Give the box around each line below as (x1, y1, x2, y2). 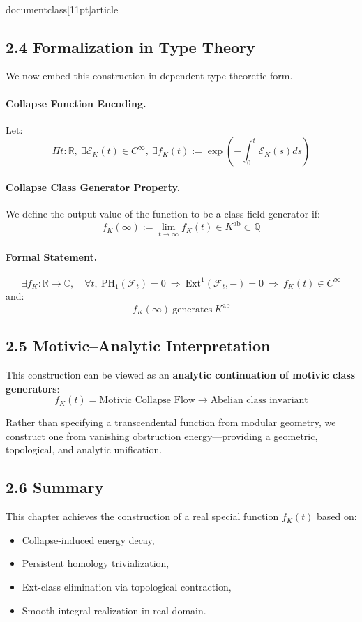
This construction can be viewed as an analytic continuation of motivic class (6, 367, 356, 382)
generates (172, 304, 213, 314)
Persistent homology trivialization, (22, 556, 169, 570)
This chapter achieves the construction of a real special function (6, 509, 279, 524)
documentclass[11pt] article (6, 1, 119, 16)
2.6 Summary (6, 476, 104, 498)
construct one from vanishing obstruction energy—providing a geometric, (6, 428, 318, 443)
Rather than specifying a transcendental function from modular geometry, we (6, 415, 336, 430)
